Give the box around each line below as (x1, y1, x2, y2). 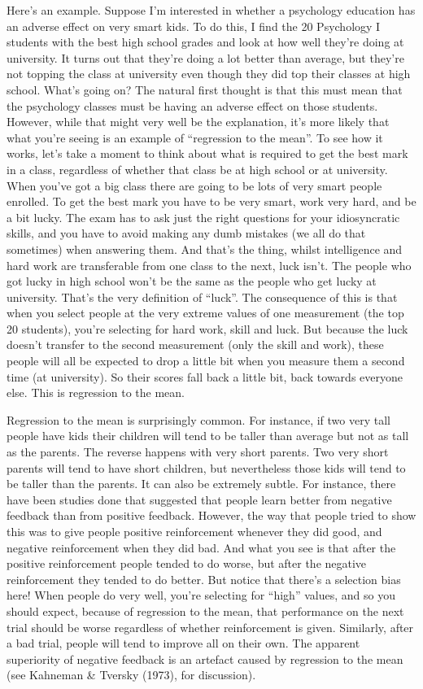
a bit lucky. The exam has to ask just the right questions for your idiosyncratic (7, 208, 400, 225)
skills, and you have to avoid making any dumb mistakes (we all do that (7, 225, 366, 242)
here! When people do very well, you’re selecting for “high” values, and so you (7, 587, 395, 604)
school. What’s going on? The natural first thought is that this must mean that (7, 81, 403, 98)
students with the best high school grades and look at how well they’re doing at (7, 33, 404, 50)
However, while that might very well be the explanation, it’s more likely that (7, 113, 390, 130)
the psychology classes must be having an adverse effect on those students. (7, 97, 378, 114)
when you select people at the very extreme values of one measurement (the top (7, 304, 404, 321)
